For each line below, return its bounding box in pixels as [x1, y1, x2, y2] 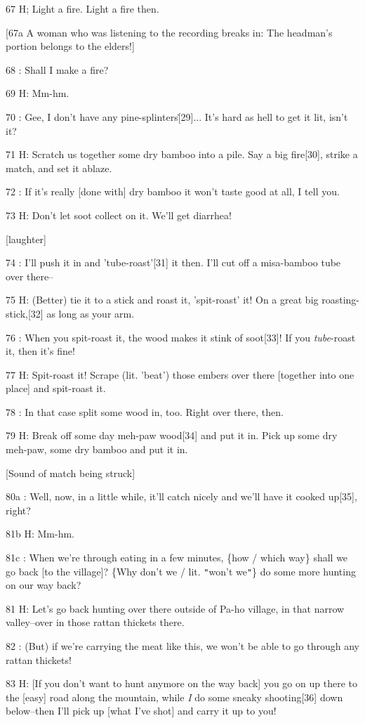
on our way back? [6, 578, 81, 592]
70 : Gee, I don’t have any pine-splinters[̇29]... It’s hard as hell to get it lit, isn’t [6, 109, 348, 124]
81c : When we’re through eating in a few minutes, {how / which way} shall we [6, 550, 348, 565]
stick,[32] [6, 306, 44, 320]
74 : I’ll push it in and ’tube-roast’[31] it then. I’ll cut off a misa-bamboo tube [6, 255, 341, 270]
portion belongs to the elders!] [6, 39, 135, 53]
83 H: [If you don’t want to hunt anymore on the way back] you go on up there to [6, 676, 357, 691]
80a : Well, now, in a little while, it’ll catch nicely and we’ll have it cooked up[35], [6, 489, 357, 504]
